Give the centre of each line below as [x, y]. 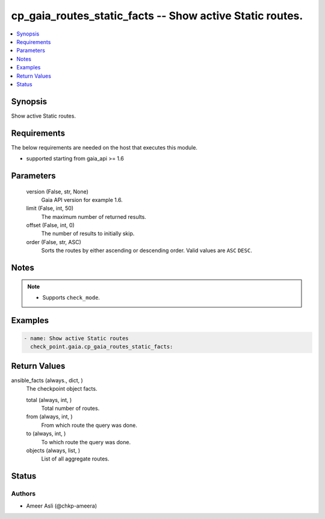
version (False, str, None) [57, 191]
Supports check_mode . [71, 298]
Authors [23, 494]
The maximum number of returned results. [94, 216]
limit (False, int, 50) [50, 209]
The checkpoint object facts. [62, 389]
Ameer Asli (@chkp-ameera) [62, 506]
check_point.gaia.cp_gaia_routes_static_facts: [102, 347]
